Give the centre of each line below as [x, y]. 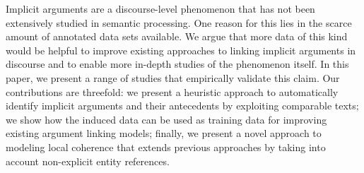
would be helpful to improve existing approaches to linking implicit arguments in [181, 50]
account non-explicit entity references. [88, 161]
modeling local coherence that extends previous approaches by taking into [166, 147]
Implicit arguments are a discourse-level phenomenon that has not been [160, 8]
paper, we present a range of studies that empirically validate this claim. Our [173, 77]
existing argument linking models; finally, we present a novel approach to [164, 133]
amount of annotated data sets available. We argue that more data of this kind [177, 36]
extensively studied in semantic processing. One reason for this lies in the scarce [179, 22]
